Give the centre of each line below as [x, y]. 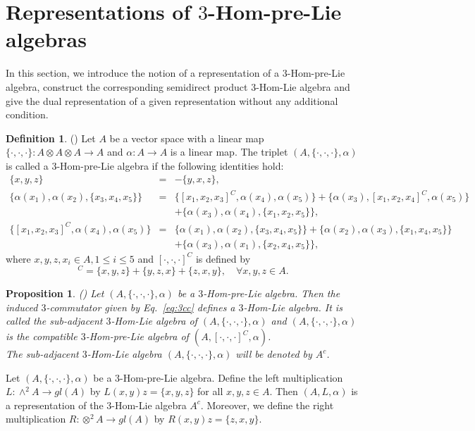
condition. [27, 114]
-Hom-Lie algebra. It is [293, 307]
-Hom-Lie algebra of [154, 321]
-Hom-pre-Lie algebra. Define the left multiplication [232, 377]
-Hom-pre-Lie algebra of [137, 336]
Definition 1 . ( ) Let [51, 138]
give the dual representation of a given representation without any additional [172, 100]
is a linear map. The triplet [229, 152]
